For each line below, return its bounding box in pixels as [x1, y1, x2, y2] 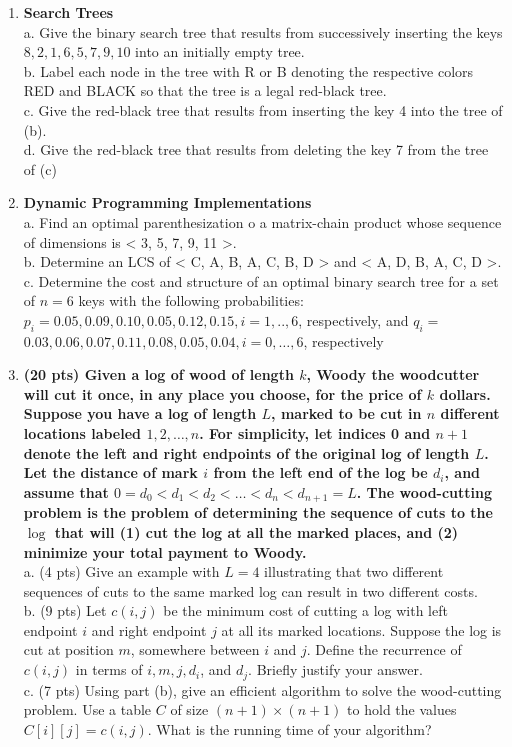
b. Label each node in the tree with [23, 60, 240, 81]
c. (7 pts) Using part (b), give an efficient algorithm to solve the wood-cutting [23, 679, 502, 700]
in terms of [75, 659, 143, 680]
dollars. [439, 383, 491, 404]
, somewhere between [130, 639, 260, 660]
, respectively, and [298, 309, 409, 330]
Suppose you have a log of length [23, 403, 257, 424]
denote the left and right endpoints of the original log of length [23, 442, 470, 463]
